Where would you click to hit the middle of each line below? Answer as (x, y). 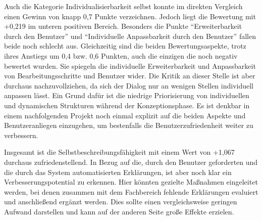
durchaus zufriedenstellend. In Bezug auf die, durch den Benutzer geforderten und (131, 162)
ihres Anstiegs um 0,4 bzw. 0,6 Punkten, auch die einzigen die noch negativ (121, 55)
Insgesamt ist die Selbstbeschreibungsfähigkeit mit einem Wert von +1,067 (119, 152)
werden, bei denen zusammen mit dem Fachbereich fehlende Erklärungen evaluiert (131, 191)
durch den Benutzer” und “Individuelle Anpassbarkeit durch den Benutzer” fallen (130, 36)
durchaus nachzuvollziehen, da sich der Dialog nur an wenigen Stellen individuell (129, 85)
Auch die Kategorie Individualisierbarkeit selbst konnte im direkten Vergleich (123, 6)
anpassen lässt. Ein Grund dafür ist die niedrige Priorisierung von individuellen (127, 95)
